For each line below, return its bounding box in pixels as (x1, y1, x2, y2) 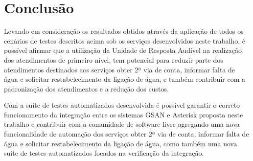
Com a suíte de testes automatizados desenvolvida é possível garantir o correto (4, 100, 240, 110)
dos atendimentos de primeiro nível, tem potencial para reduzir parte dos (4, 54, 223, 65)
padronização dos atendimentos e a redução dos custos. (4, 83, 169, 93)
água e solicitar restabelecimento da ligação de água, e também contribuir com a (4, 74, 245, 84)
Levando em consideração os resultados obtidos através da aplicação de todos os (4, 26, 244, 36)
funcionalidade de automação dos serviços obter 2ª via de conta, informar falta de (4, 129, 249, 139)
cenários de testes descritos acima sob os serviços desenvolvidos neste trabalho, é (4, 35, 245, 46)
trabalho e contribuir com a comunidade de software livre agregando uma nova (4, 119, 240, 129)
